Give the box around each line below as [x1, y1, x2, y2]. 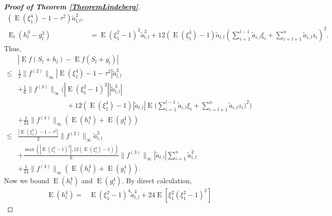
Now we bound [4, 175, 49, 186]
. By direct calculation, [122, 175, 192, 186]
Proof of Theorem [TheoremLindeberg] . [4, 1, 140, 11]
